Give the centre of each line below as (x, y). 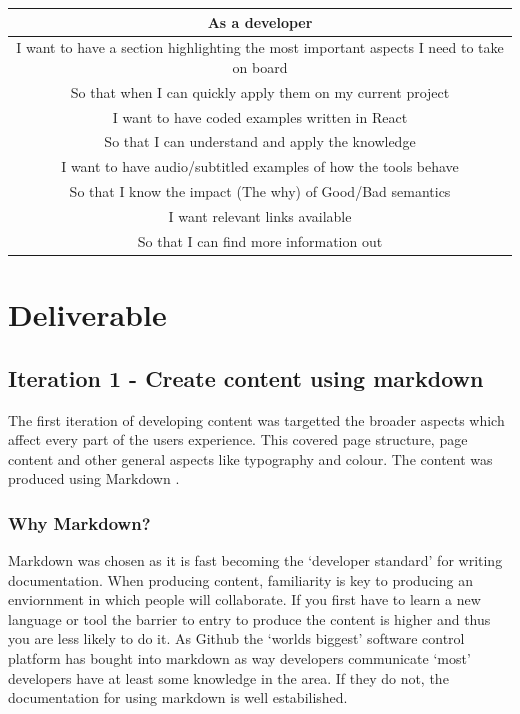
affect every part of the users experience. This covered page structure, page (238, 439)
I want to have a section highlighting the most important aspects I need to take (260, 47)
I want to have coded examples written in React (260, 116)
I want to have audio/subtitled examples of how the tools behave (260, 166)
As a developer (260, 21)
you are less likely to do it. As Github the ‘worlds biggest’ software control (236, 638)
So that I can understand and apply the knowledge (260, 141)
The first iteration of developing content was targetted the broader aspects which (256, 419)
